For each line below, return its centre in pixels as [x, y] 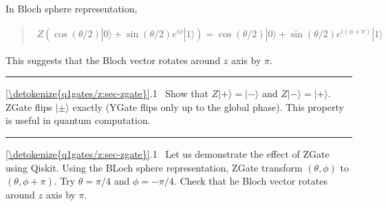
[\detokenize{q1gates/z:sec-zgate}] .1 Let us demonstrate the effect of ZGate [168, 154]
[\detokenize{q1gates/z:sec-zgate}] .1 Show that [107, 93]
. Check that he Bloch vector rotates [250, 181]
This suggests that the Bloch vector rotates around [113, 60]
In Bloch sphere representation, [72, 8]
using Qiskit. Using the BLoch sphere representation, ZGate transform [154, 167]
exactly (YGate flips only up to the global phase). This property [208, 106]
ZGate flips [29, 106]
